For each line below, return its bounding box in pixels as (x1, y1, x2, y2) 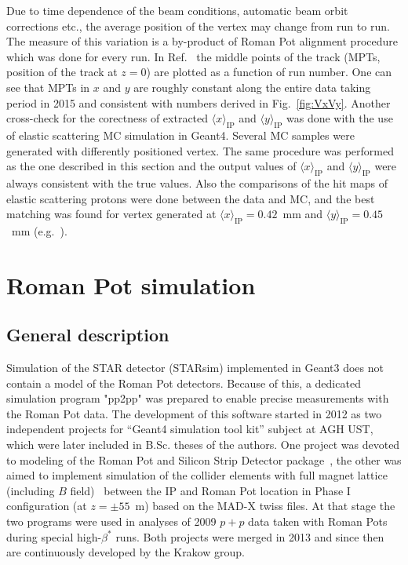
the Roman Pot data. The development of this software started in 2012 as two (6, 405, 382, 421)
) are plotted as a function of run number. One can (146, 64, 392, 80)
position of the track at (6, 64, 118, 80)
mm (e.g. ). (11, 222, 67, 239)
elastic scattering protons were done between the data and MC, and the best (6, 190, 375, 206)
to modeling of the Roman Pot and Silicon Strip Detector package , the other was (6, 451, 402, 468)
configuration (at (6, 498, 87, 514)
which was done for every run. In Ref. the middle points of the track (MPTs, (6, 48, 381, 64)
